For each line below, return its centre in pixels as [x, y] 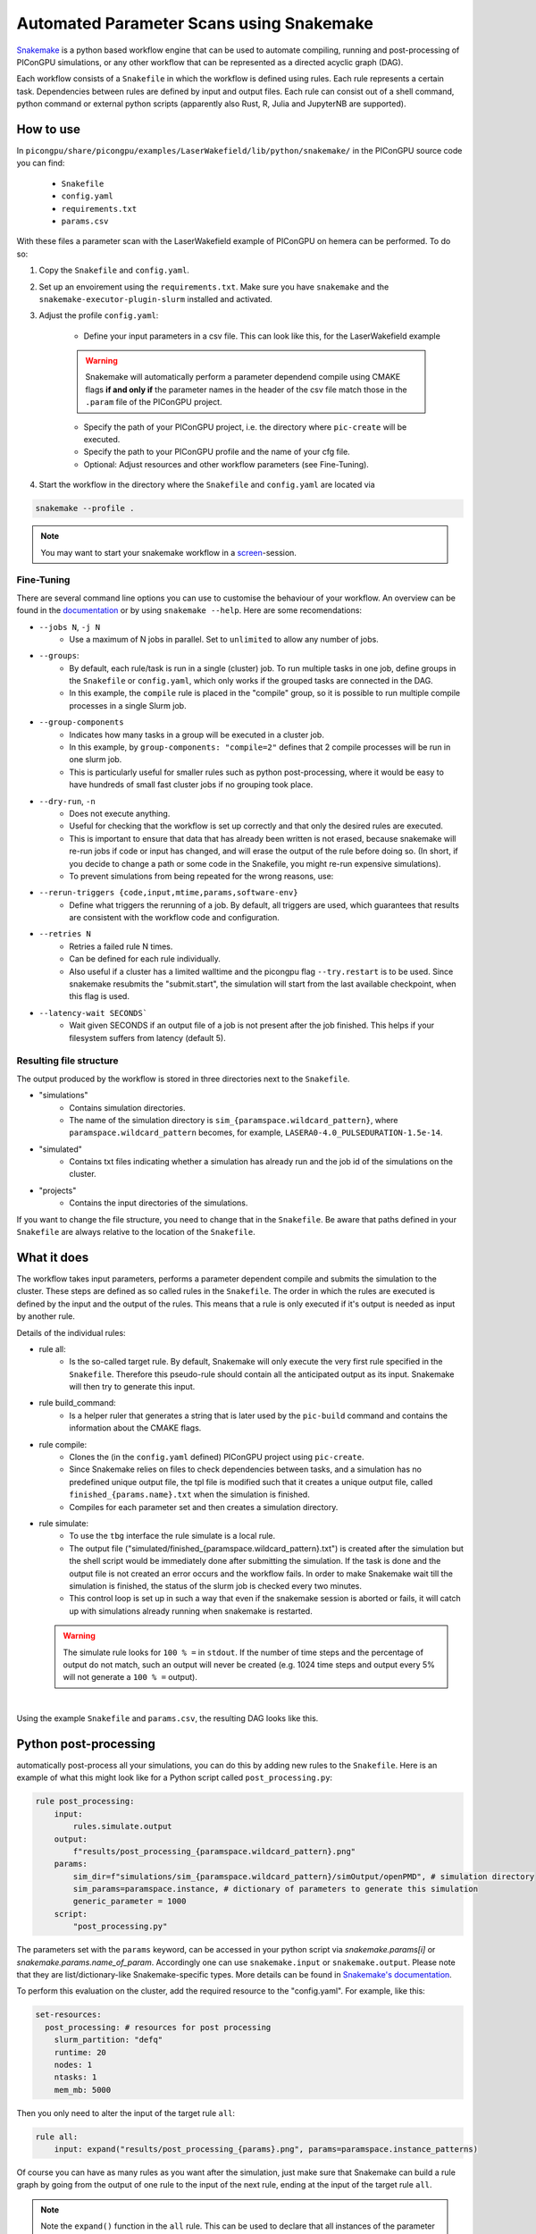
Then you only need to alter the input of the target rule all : [126, 2112]
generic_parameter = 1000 [130, 1902]
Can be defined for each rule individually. [145, 959]
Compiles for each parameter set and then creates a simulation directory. [204, 1507]
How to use [48, 129]
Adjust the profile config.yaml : [99, 315]
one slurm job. [96, 760]
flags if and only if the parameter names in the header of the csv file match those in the [246, 390]
